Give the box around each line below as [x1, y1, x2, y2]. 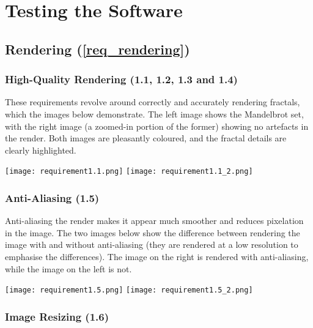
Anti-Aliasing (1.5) [5, 190, 100, 205]
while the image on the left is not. [5, 262, 132, 275]
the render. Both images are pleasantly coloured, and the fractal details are [5, 132, 287, 144]
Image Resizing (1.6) [5, 308, 109, 324]
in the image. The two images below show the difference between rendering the [5, 226, 300, 239]
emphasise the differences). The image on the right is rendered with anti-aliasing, [5, 250, 309, 263]
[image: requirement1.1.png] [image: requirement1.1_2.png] [5, 167, 253, 176]
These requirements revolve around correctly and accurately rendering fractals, [5, 95, 300, 108]
